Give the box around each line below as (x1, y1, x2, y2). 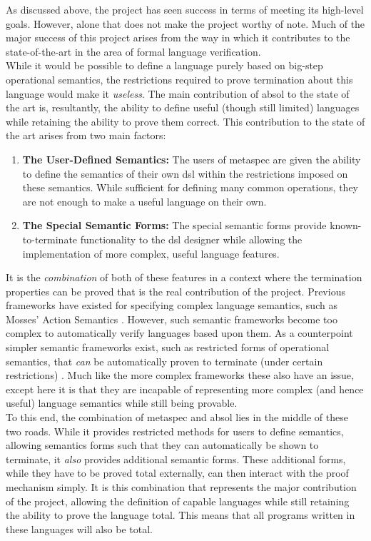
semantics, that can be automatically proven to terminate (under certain (6, 353, 323, 368)
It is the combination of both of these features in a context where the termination (6, 270, 362, 285)
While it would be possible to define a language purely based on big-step (6, 58, 323, 73)
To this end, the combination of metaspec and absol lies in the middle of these (6, 410, 348, 425)
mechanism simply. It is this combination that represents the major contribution (6, 480, 357, 494)
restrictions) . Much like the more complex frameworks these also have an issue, (6, 368, 354, 383)
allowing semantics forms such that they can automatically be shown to (6, 438, 319, 452)
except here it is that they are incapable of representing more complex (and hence (6, 381, 364, 396)
